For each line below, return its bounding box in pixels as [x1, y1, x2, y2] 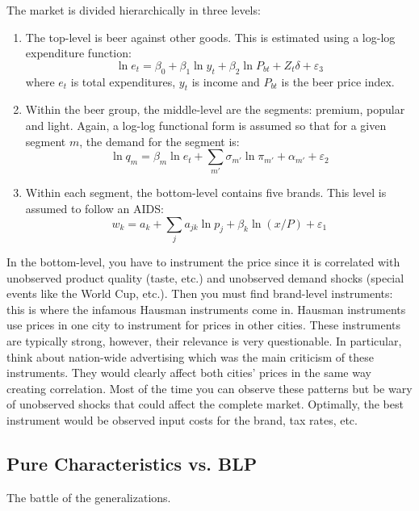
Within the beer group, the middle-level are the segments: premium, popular [25, 101, 405, 118]
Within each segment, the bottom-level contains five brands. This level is [25, 184, 387, 201]
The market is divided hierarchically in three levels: [6, 2, 261, 18]
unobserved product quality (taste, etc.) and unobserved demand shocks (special [6, 269, 404, 286]
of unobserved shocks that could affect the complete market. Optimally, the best [6, 396, 404, 413]
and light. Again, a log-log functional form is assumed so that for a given [25, 116, 387, 133]
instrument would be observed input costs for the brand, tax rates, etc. [6, 411, 358, 428]
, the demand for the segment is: [79, 132, 240, 149]
